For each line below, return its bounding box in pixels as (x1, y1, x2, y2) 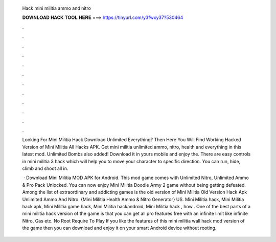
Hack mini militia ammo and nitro (22, 5, 91, 11)
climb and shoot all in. (22, 165, 68, 171)
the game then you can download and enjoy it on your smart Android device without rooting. (22, 225, 217, 231)
